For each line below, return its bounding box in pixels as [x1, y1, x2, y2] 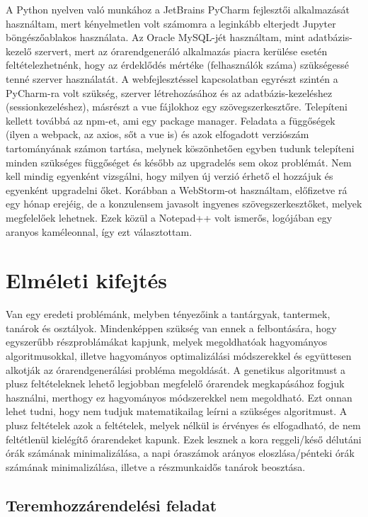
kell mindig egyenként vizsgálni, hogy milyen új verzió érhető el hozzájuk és [6, 169, 333, 183]
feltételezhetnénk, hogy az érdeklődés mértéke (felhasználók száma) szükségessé [6, 57, 350, 72]
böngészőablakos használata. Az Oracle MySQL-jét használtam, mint [6, 30, 305, 45]
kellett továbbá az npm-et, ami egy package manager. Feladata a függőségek [6, 113, 335, 127]
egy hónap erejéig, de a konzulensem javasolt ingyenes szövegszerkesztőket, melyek [6, 196, 362, 211]
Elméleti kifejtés [6, 266, 167, 295]
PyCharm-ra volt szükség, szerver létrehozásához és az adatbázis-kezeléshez [6, 85, 333, 100]
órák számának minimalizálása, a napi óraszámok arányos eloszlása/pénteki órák [6, 445, 355, 460]
